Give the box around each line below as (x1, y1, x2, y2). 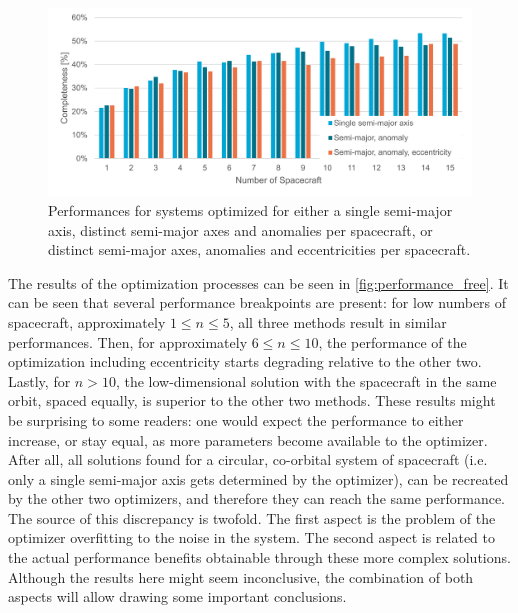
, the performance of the (318, 331, 467, 352)
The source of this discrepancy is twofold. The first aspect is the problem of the (8, 507, 496, 528)
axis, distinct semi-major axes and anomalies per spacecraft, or (48, 219, 433, 240)
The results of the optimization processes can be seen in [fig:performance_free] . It (8, 272, 509, 293)
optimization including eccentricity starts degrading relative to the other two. (8, 351, 482, 372)
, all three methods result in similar (229, 311, 447, 332)
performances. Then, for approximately (8, 331, 248, 352)
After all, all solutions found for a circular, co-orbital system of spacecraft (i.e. (8, 449, 488, 470)
